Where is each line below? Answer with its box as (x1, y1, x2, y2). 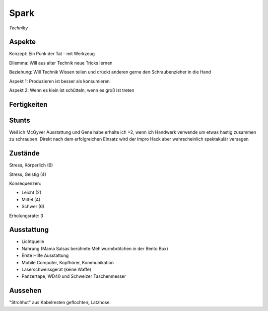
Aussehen (9, 286, 42, 295)
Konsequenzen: (9, 180, 42, 186)
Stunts (9, 116, 30, 124)
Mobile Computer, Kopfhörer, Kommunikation (21, 259, 114, 265)
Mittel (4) (21, 196, 41, 202)
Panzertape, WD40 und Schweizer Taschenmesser (21, 273, 126, 279)
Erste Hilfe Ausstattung (21, 252, 69, 258)
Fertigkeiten (9, 100, 48, 109)
